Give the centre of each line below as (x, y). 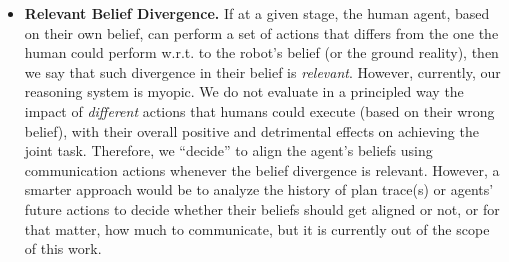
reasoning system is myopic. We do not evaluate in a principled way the (244, 91)
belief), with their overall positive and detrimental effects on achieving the (251, 130)
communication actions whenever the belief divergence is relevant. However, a (262, 169)
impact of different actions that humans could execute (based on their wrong (259, 110)
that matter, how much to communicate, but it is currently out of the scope (257, 228)
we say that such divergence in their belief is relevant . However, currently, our (262, 71)
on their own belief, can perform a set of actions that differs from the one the (261, 32)
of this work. (63, 248)
